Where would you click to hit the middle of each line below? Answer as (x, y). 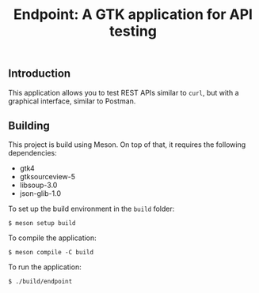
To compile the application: (52, 238)
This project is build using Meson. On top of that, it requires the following (127, 145)
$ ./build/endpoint (40, 282)
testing (133, 31)
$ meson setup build (42, 224)
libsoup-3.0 (38, 185)
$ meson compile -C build (51, 253)
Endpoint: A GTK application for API (133, 15)
